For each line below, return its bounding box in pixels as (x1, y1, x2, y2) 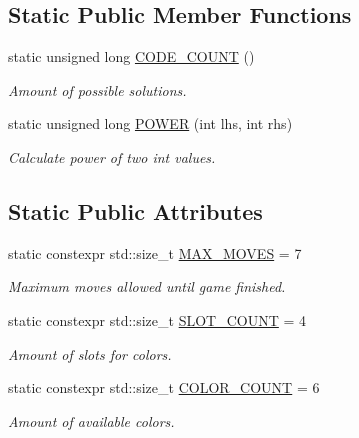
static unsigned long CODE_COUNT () (8, 46, 255, 67)
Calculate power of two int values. (8, 146, 216, 167)
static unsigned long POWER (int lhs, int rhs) (8, 113, 293, 134)
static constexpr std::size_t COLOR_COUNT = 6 (8, 377, 320, 398)
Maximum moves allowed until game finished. (8, 276, 286, 297)
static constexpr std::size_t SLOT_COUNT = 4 (8, 309, 307, 330)
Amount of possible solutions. (8, 79, 187, 100)
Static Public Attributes (8, 195, 263, 226)
